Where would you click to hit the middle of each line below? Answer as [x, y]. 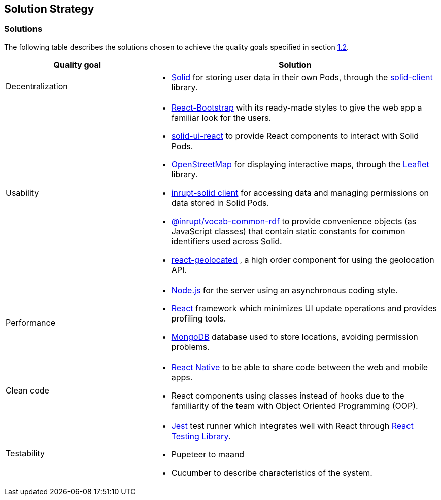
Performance [30, 322]
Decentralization [37, 86]
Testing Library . [201, 436]
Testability [25, 453]
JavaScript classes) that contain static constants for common [288, 231]
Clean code [27, 390]
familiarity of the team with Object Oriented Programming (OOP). [295, 405]
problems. [190, 347]
